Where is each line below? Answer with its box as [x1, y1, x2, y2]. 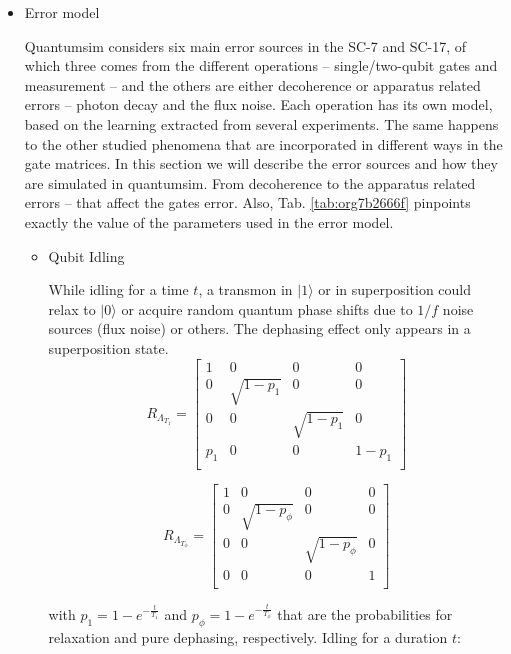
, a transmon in [198, 279, 293, 300]
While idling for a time [48, 279, 189, 300]
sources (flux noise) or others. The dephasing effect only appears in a [48, 318, 471, 339]
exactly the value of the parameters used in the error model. [24, 211, 394, 232]
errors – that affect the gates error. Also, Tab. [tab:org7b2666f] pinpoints [24, 192, 471, 213]
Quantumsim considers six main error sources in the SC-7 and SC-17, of [24, 35, 467, 56]
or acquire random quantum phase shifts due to [121, 298, 413, 319]
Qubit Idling [48, 245, 125, 266]
